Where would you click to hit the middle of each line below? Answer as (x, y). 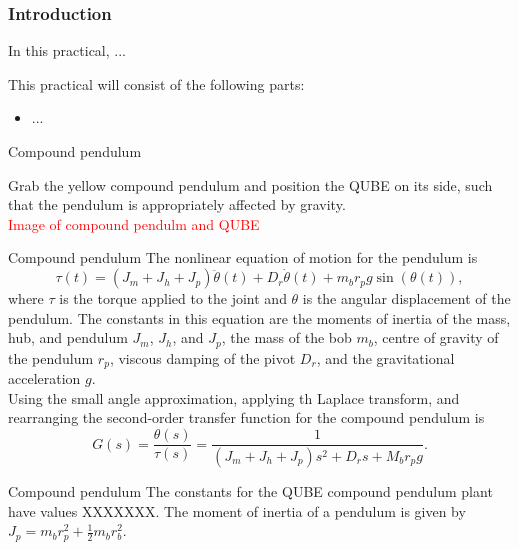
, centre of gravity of (436, 337)
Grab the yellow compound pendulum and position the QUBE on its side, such (250, 184)
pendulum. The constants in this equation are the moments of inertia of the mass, (259, 317)
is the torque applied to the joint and (173, 298)
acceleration (44, 378)
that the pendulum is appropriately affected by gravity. (177, 204)
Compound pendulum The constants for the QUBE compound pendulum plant (250, 490)
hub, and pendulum (68, 337)
